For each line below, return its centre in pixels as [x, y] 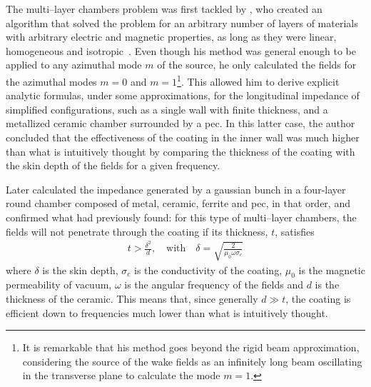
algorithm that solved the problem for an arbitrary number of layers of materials [182, 22]
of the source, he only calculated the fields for [257, 65]
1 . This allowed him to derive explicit [258, 80]
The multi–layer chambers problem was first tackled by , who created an [164, 9]
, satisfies [295, 231]
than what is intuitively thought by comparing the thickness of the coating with [181, 151]
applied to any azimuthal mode [74, 65]
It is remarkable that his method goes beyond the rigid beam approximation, [191, 347]
